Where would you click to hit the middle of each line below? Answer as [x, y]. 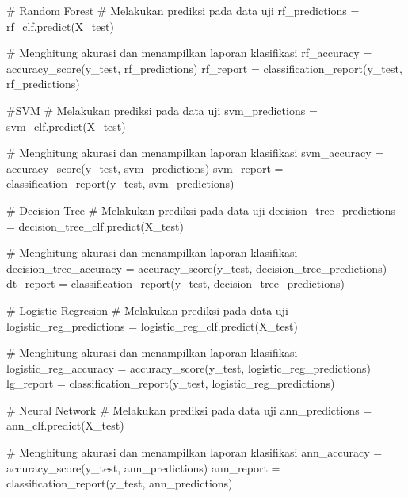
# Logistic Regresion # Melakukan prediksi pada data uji [147, 310]
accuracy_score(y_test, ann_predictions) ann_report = [143, 467]
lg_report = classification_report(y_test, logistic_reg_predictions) [171, 383]
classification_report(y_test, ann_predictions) [120, 483]
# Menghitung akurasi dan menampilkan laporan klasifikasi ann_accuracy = [194, 452]
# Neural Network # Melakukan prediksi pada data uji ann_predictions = [189, 409]
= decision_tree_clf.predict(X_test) [95, 226]
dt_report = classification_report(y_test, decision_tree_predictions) [175, 283]
